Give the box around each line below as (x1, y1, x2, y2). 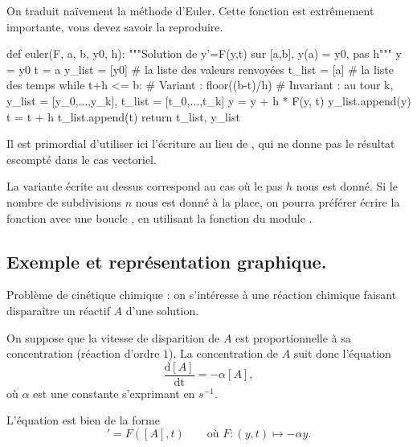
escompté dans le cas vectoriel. (6, 150, 157, 167)
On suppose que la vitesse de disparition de (6, 329, 220, 346)
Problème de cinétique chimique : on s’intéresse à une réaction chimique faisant (6, 286, 397, 303)
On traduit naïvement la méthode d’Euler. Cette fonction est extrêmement (6, 2, 374, 18)
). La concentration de (169, 345, 278, 362)
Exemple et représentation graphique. (6, 248, 327, 273)
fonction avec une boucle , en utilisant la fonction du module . (6, 209, 313, 226)
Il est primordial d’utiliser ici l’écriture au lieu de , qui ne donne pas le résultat (6, 135, 395, 152)
